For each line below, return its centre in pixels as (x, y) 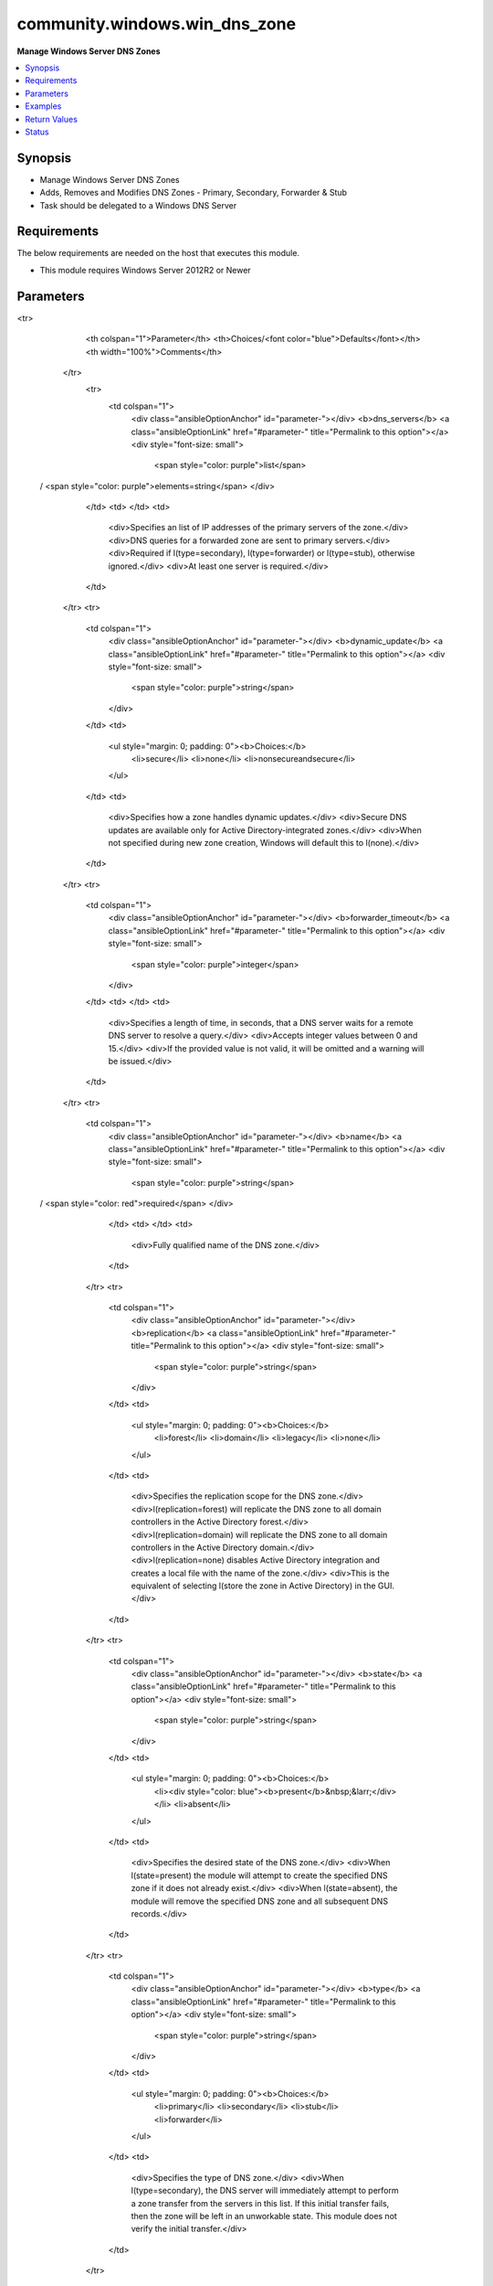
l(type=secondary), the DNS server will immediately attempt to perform (265, 2191)
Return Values (51, 119)
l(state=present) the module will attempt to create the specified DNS (259, 1875)
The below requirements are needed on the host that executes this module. (158, 253)
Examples (43, 106)
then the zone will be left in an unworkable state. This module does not (264, 2216)
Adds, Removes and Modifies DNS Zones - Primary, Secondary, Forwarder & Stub (193, 193)
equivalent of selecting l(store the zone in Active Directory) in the (253, 1586)
